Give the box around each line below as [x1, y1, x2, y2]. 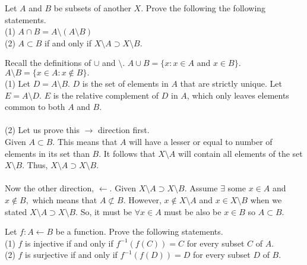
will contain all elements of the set [178, 147, 303, 159]
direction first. [98, 124, 150, 136]
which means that [32, 193, 97, 206]
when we [250, 193, 282, 206]
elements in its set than [5, 147, 90, 159]
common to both [5, 100, 65, 113]
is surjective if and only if [25, 248, 118, 261]
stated [5, 205, 27, 217]
